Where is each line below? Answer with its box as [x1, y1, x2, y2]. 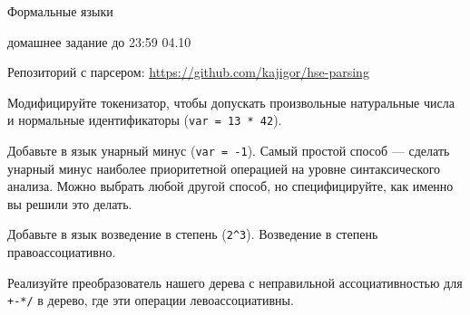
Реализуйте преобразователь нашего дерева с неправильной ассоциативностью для [7, 272, 463, 291]
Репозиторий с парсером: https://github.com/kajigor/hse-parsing [7, 62, 369, 81]
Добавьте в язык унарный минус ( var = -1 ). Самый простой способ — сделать [7, 141, 450, 160]
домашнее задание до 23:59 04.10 [7, 32, 191, 51]
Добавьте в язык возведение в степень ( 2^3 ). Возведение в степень [7, 224, 378, 243]
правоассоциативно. [7, 243, 116, 262]
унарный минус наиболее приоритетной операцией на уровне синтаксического [7, 158, 441, 177]
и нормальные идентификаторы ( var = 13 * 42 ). [7, 110, 282, 129]
